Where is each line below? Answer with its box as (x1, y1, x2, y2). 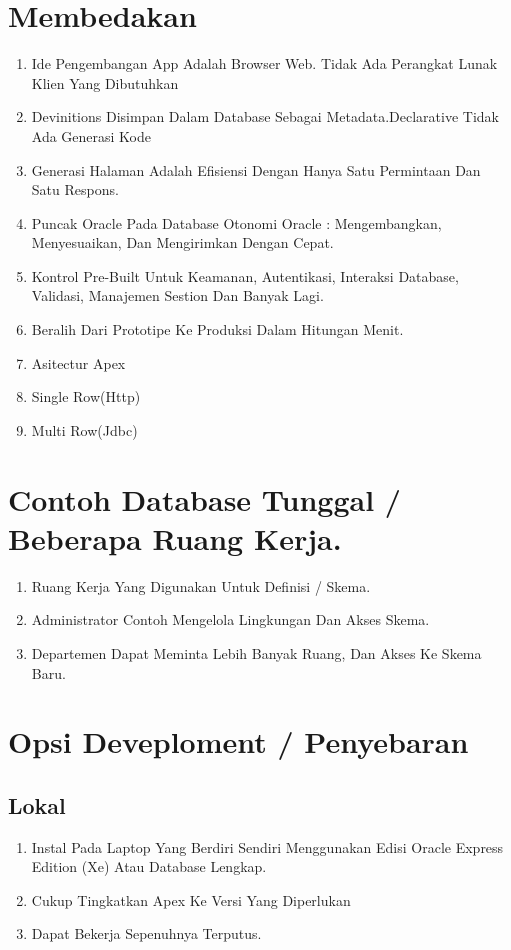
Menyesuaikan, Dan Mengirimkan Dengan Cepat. (31, 232, 334, 253)
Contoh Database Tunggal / (8, 478, 401, 519)
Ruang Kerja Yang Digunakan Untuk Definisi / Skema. (31, 575, 371, 596)
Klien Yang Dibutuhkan (31, 72, 179, 93)
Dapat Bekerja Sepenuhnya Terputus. (31, 923, 262, 944)
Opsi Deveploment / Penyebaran (8, 721, 469, 762)
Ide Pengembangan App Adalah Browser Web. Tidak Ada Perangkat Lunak (31, 53, 498, 74)
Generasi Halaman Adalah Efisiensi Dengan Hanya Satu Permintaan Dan (31, 159, 481, 180)
